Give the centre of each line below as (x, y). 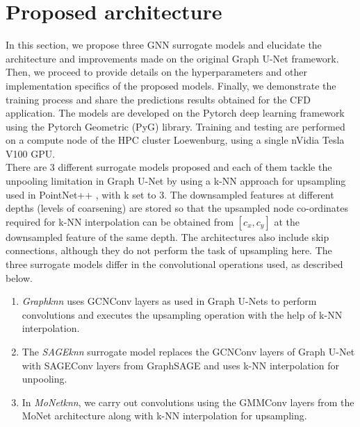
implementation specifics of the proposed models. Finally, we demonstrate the (171, 85)
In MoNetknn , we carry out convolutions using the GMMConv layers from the (188, 402)
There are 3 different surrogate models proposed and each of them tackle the (169, 167)
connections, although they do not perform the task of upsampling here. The (169, 250)
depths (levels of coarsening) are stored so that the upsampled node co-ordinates (177, 208)
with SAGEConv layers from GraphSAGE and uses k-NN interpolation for (180, 365)
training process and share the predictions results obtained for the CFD (158, 99)
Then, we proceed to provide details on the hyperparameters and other (156, 72)
